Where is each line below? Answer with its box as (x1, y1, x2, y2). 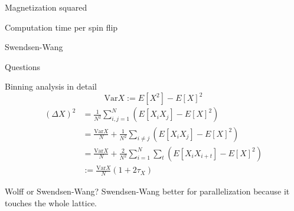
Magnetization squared (5, 1, 87, 13)
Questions (5, 60, 41, 72)
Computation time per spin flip (5, 21, 118, 33)
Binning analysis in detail (5, 80, 97, 93)
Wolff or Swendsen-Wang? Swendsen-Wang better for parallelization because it (5, 184, 290, 197)
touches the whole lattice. (5, 196, 97, 209)
